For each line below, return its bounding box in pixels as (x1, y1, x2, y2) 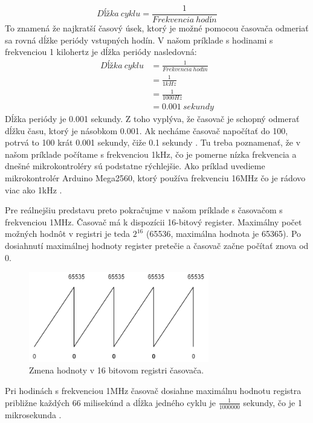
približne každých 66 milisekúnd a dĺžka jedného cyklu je (5, 396, 216, 408)
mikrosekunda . (5, 408, 62, 421)
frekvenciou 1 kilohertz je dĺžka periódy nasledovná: (5, 45, 197, 58)
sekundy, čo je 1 (243, 396, 302, 408)
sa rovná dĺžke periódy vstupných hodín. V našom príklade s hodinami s (5, 33, 273, 46)
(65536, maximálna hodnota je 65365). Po (146, 227, 302, 240)
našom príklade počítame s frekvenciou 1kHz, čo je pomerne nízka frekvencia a (5, 147, 297, 160)
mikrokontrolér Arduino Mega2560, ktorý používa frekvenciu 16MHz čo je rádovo (5, 171, 306, 184)
